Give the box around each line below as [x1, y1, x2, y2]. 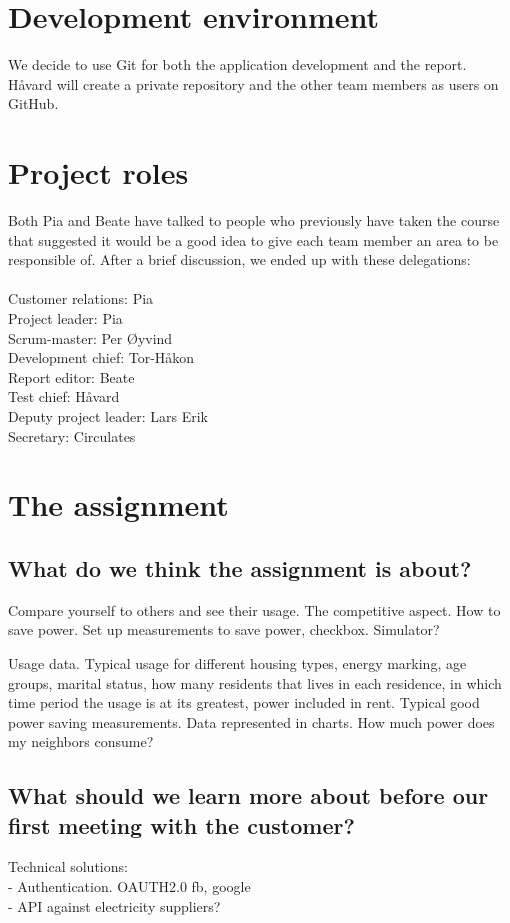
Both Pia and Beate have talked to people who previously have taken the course [8, 210, 500, 231]
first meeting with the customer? [8, 809, 355, 840]
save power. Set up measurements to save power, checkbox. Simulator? [8, 619, 440, 640]
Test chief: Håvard [8, 386, 120, 407]
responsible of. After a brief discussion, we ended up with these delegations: [8, 249, 471, 270]
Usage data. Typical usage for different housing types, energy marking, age [8, 652, 467, 673]
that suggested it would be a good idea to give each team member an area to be [8, 229, 499, 250]
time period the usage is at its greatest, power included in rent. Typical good [8, 692, 480, 713]
